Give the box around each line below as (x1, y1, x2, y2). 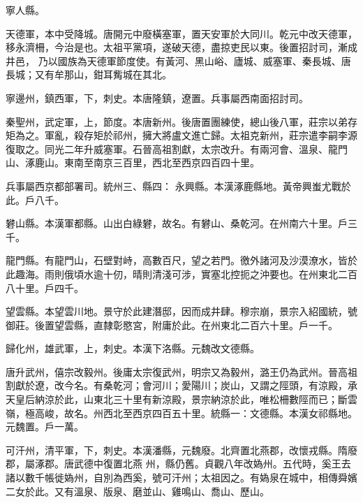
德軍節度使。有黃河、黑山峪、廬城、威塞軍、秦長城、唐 (96, 53, 351, 68)
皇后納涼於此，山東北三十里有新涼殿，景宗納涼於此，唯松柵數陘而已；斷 (15, 392, 348, 407)
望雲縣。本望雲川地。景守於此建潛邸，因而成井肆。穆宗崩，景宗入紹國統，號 (6, 304, 357, 319)
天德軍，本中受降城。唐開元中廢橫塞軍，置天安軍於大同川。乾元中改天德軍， (6, 26, 357, 41)
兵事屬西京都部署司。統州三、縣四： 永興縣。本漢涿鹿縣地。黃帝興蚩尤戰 (6, 178, 341, 193)
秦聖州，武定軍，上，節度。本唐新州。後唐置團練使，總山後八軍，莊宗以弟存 (6, 114, 357, 129)
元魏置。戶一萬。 (6, 419, 84, 434)
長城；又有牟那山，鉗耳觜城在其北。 (6, 67, 172, 82)
